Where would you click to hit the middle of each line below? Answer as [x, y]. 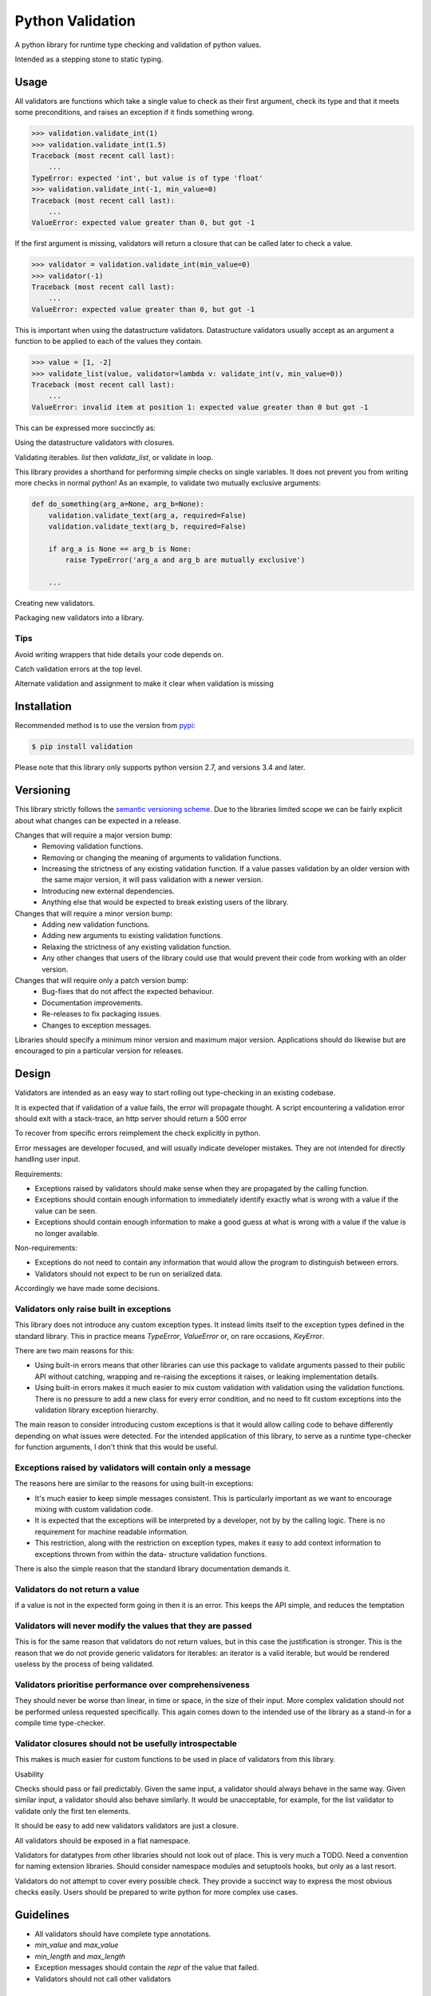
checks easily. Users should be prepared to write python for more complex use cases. [156, 1892]
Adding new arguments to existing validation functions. [132, 936]
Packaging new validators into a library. [79, 618]
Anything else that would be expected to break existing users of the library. [165, 902]
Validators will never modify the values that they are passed [133, 1626]
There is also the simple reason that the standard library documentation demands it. [152, 1569]
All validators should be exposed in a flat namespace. [103, 1840]
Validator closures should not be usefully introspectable [126, 1743]
